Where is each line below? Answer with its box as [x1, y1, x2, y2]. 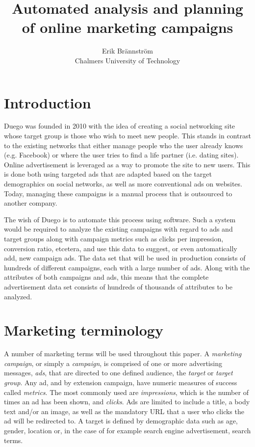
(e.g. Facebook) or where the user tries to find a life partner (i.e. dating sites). [4, 150, 239, 160]
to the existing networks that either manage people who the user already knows [4, 140, 243, 150]
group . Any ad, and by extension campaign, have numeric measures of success [4, 377, 237, 388]
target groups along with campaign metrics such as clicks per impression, [4, 233, 224, 243]
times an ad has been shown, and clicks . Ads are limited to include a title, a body [4, 396, 250, 407]
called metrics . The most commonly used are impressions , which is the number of [4, 387, 249, 397]
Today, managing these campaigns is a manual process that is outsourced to [4, 188, 232, 198]
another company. [4, 198, 57, 208]
